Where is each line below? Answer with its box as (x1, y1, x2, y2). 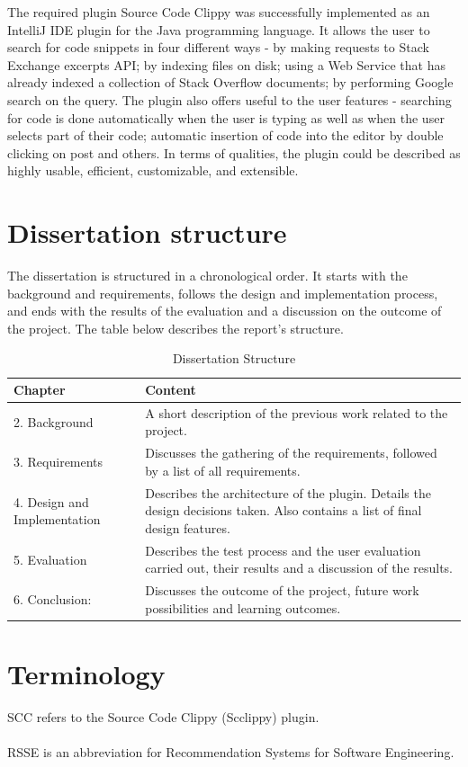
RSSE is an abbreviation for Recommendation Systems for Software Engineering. (7, 743, 454, 762)
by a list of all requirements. (145, 460, 301, 479)
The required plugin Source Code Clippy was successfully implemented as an (7, 3, 430, 21)
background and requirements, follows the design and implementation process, (7, 283, 438, 302)
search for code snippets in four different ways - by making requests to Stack (7, 38, 429, 57)
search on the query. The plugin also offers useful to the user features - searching (7, 90, 452, 109)
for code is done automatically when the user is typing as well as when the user (7, 108, 445, 127)
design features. (145, 518, 230, 537)
